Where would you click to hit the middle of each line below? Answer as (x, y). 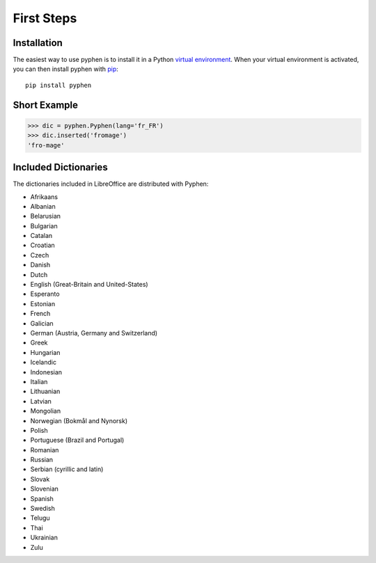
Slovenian (45, 489)
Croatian (42, 245)
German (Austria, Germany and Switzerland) (94, 333)
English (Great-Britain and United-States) (89, 285)
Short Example (46, 105)
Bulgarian (44, 225)
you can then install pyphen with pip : (65, 69)
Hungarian (45, 352)
